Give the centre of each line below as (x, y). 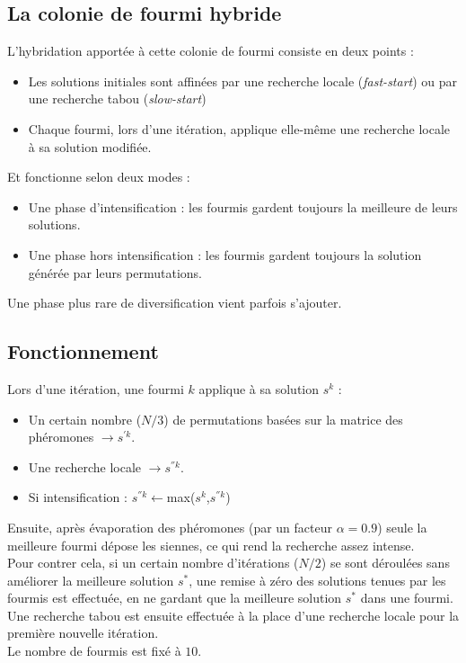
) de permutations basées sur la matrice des (283, 419)
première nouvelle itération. (83, 633)
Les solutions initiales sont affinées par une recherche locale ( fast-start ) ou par (243, 81)
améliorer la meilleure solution (91, 580)
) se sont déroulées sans (385, 563)
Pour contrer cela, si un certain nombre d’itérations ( (153, 563)
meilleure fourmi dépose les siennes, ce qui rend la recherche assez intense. (211, 545)
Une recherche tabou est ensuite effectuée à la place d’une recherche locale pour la (233, 615)
